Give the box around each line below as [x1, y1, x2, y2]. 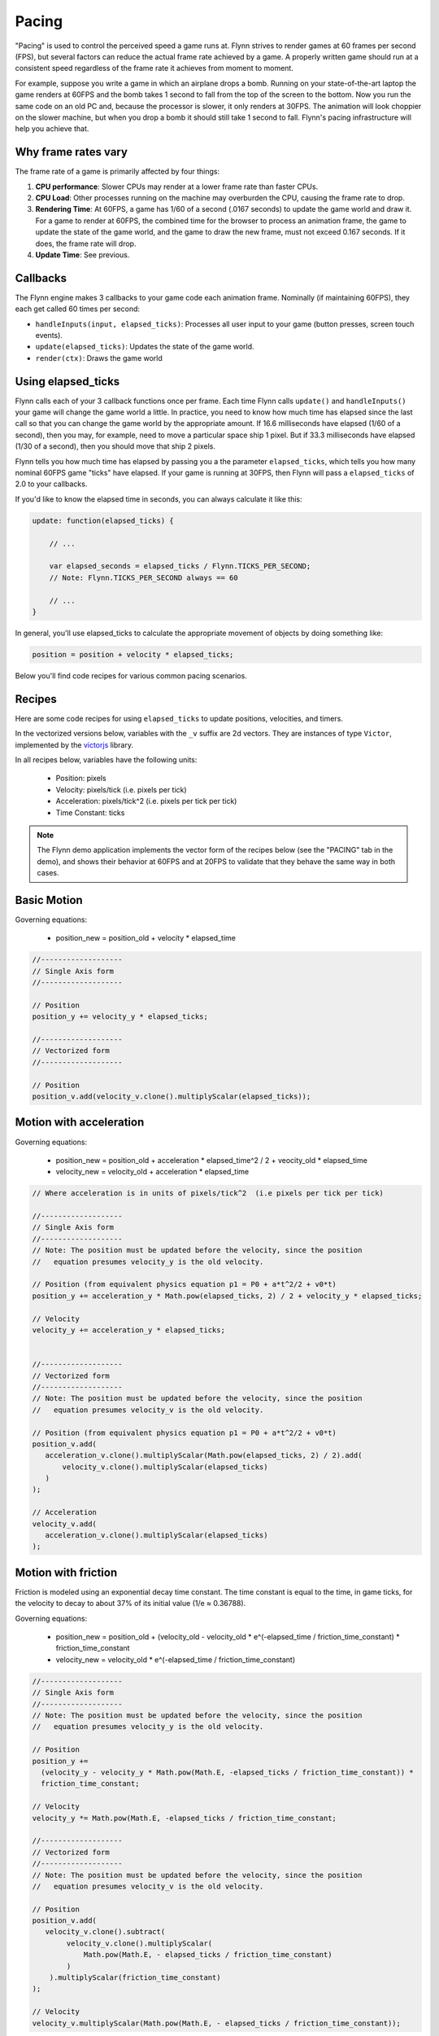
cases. [37, 868, 59, 878]
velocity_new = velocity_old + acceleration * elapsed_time [55, 1167, 250, 1177]
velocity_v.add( [32, 1519, 98, 1529]
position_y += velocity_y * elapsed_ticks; [32, 1012, 209, 1021]
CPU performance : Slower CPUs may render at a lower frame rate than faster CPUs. [35, 182, 319, 191]
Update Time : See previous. [35, 249, 130, 260]
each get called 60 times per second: [15, 304, 141, 314]
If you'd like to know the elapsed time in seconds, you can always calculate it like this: [15, 494, 302, 504]
